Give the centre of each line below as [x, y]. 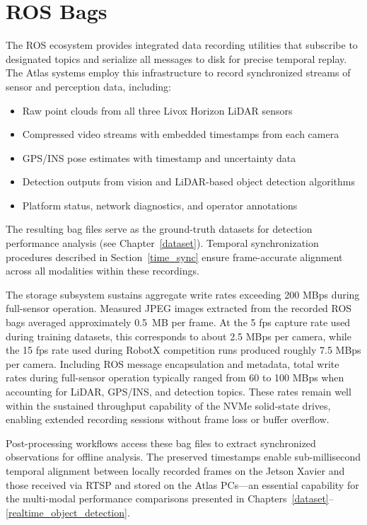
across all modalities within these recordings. [103, 271]
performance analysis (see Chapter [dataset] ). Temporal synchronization [162, 243]
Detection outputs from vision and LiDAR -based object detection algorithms [188, 181]
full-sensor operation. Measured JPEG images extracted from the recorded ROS [179, 308]
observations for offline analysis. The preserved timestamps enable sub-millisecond [183, 457]
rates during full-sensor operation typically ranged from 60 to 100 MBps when [175, 377]
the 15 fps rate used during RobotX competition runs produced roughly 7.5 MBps [183, 350]
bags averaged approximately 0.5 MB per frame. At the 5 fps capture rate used [178, 322]
